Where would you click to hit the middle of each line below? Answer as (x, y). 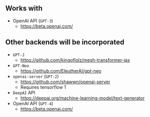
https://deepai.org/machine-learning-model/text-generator (82, 98)
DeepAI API (24, 92)
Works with (24, 8)
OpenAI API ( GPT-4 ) (33, 103)
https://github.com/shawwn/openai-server (65, 82)
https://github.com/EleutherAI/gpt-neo (61, 71)
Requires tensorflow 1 (43, 87)
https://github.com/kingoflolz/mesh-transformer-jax (75, 60)
